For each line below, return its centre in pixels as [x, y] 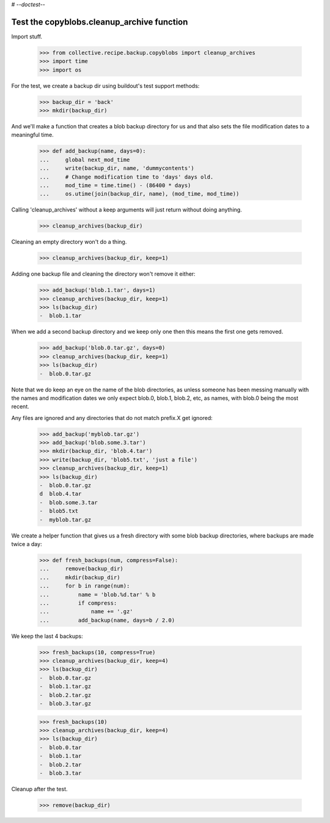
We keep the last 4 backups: [47, 636]
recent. [20, 407]
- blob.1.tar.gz [65, 687]
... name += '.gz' [86, 612]
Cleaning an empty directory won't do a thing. [69, 242]
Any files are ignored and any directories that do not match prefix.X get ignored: [112, 418]
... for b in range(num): [85, 586]
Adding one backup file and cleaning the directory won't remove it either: [103, 274]
